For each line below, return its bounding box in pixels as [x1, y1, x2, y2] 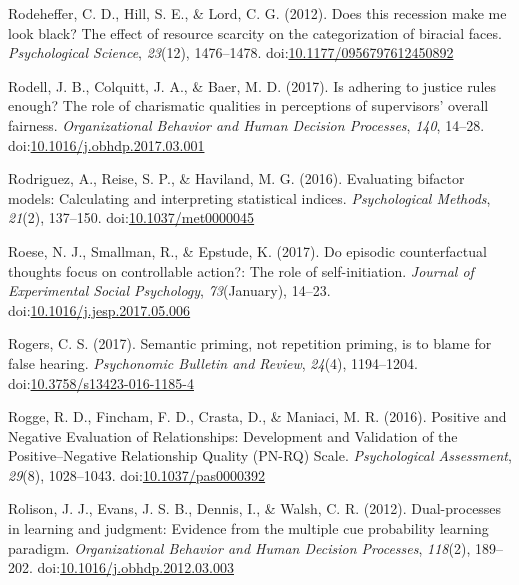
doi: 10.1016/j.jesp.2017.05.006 [8, 299, 191, 320]
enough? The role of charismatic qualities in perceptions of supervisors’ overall [8, 95, 489, 116]
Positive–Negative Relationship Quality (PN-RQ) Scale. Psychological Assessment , [8, 445, 512, 466]
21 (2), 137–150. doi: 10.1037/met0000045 [8, 207, 255, 228]
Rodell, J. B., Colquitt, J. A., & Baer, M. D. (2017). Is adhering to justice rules [8, 75, 497, 96]
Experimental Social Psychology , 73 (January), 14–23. [8, 280, 331, 301]
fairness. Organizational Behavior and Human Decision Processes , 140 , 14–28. [8, 114, 485, 135]
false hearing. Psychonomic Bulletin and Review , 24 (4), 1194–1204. [8, 352, 418, 373]
